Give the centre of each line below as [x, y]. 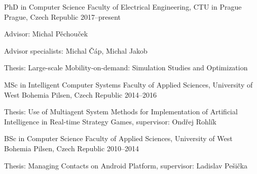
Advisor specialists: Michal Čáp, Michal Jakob [76, 50]
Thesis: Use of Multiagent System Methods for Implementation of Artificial [121, 112]
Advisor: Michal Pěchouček [46, 34]
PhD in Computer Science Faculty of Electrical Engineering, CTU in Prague [123, 7]
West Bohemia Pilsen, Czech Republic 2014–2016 [80, 94]
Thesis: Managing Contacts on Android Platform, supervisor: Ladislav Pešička [126, 165]
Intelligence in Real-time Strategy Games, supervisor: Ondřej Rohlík [110, 121]
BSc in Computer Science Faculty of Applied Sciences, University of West [118, 138]
